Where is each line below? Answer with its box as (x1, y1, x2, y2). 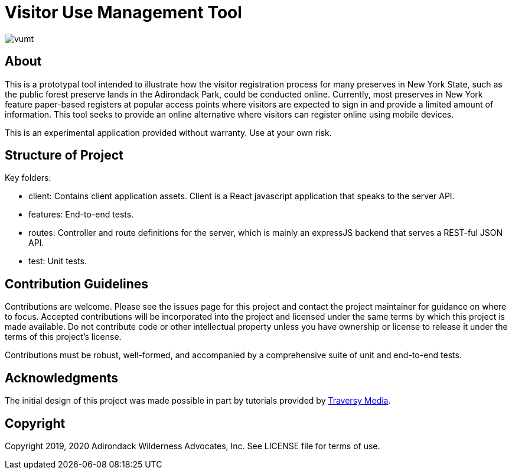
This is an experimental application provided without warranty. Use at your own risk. (5, 127, 332, 138)
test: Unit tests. (28, 256, 87, 267)
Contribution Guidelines (5, 276, 149, 291)
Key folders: (5, 173, 51, 183)
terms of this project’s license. (5, 332, 122, 342)
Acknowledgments (5, 370, 119, 385)
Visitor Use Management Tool (5, 2, 242, 22)
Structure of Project (5, 148, 123, 163)
